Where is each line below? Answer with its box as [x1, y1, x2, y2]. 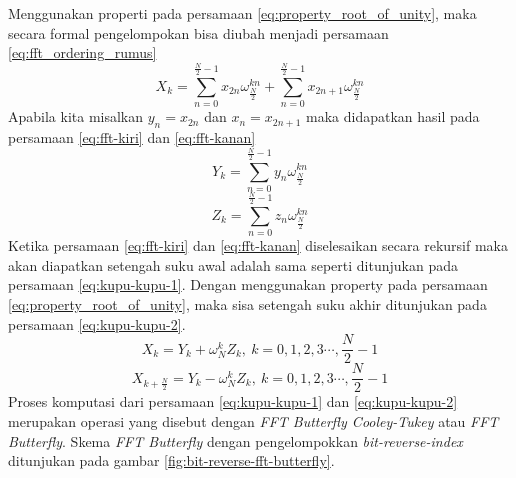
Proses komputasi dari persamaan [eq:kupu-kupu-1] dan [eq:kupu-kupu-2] [8, 391, 458, 412]
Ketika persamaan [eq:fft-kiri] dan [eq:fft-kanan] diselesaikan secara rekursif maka [8, 235, 508, 256]
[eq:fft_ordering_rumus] [8, 42, 157, 63]
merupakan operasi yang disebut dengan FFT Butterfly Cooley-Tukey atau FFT [8, 410, 499, 431]
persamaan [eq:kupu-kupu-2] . [8, 313, 186, 334]
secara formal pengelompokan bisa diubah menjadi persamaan [8, 22, 389, 43]
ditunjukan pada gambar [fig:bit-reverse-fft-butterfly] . [8, 450, 335, 471]
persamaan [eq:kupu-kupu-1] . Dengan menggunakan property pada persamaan [8, 274, 488, 295]
